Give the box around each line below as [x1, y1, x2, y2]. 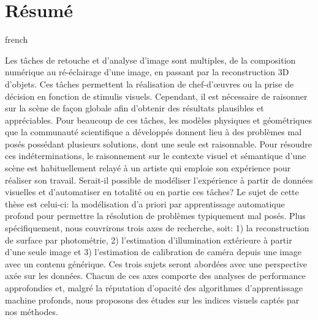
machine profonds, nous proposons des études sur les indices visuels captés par [5, 293, 300, 306]
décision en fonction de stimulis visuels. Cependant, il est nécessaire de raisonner [5, 89, 308, 102]
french [5, 33, 28, 46]
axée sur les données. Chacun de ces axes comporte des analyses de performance [5, 269, 306, 282]
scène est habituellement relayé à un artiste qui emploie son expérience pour [5, 162, 291, 174]
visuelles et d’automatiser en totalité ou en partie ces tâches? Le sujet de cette [5, 185, 299, 198]
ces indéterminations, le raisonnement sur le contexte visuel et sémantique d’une [5, 149, 306, 162]
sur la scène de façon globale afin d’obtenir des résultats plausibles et [5, 102, 264, 114]
